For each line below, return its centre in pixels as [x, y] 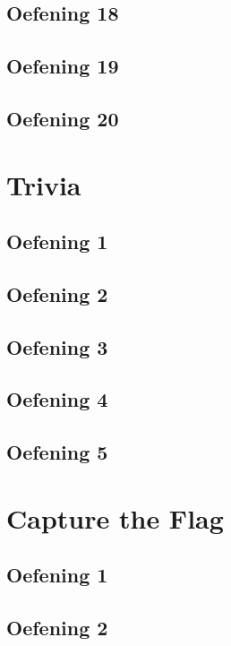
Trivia [44, 184]
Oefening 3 [57, 346]
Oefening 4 [57, 399]
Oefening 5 [57, 452]
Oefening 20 [63, 118]
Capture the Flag [115, 517]
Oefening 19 [63, 66]
